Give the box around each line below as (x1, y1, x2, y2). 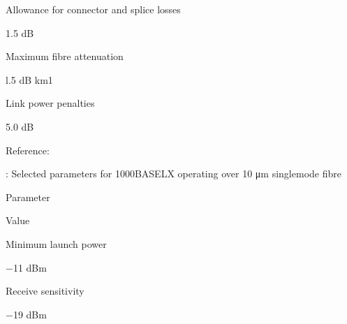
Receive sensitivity (6, 283, 84, 298)
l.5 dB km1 (6, 72, 53, 87)
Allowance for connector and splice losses (6, 2, 181, 16)
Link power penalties (6, 96, 95, 110)
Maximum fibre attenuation (6, 49, 124, 64)
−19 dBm (6, 307, 47, 321)
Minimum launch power (6, 236, 107, 251)
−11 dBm (6, 260, 47, 274)
